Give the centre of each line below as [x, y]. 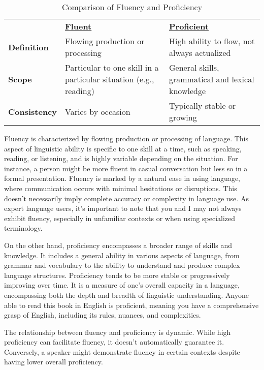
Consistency [33, 111]
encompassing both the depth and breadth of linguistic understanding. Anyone [126, 295]
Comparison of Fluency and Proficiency [132, 7]
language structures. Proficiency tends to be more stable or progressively [117, 275]
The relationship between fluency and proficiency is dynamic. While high [118, 332]
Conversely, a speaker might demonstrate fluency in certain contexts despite [122, 351]
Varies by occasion [98, 111]
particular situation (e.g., [110, 79]
